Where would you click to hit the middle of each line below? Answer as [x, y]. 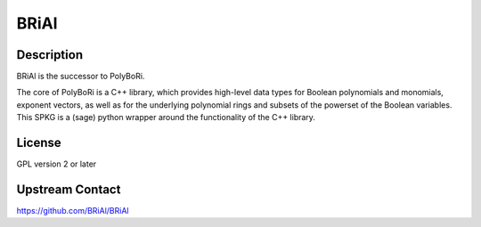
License [39, 143]
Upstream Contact [69, 189]
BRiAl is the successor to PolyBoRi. [81, 77]
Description [50, 55]
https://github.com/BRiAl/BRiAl [73, 211]
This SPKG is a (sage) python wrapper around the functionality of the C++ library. [166, 118]
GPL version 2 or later [57, 164]
